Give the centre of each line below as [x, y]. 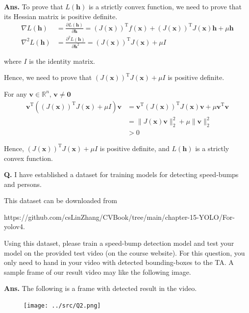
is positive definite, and [135, 148]
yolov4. [14, 226]
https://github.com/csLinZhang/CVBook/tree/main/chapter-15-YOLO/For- [119, 217]
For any [15, 93]
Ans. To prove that [34, 6]
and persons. [23, 184]
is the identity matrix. [62, 61]
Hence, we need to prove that [48, 77]
